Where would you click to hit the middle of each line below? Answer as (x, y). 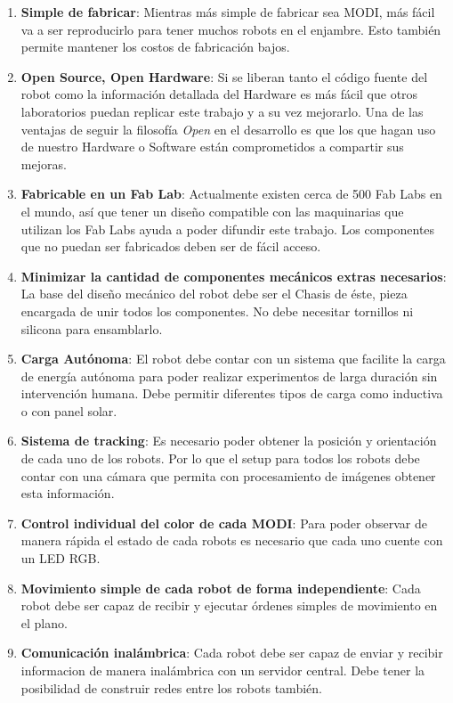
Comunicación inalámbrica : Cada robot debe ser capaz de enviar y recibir (232, 653)
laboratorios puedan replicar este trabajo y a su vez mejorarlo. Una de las (222, 111)
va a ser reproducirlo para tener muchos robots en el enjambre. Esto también (231, 29)
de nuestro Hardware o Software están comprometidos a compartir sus (212, 147)
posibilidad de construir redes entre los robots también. (171, 687)
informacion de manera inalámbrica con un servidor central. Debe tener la (223, 670)
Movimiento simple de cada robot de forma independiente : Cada (221, 588)
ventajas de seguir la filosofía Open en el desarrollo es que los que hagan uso (228, 129)
